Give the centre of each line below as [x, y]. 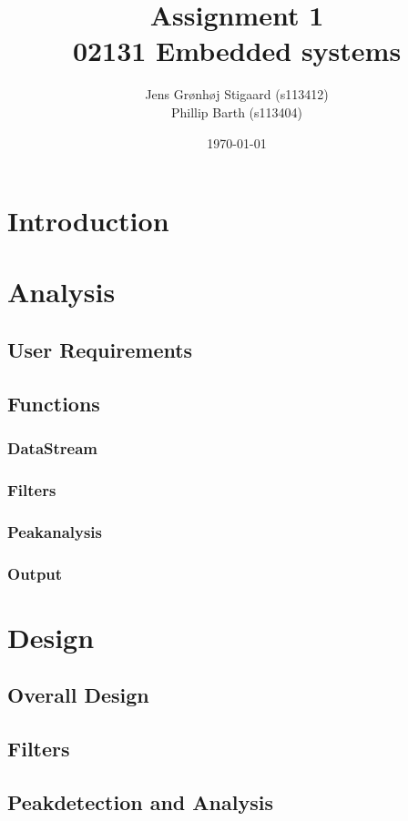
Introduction [88, 221]
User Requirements [100, 350]
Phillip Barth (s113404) [237, 111]
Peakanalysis [55, 531]
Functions [54, 403]
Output [35, 573]
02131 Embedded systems [237, 51]
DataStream [52, 448]
